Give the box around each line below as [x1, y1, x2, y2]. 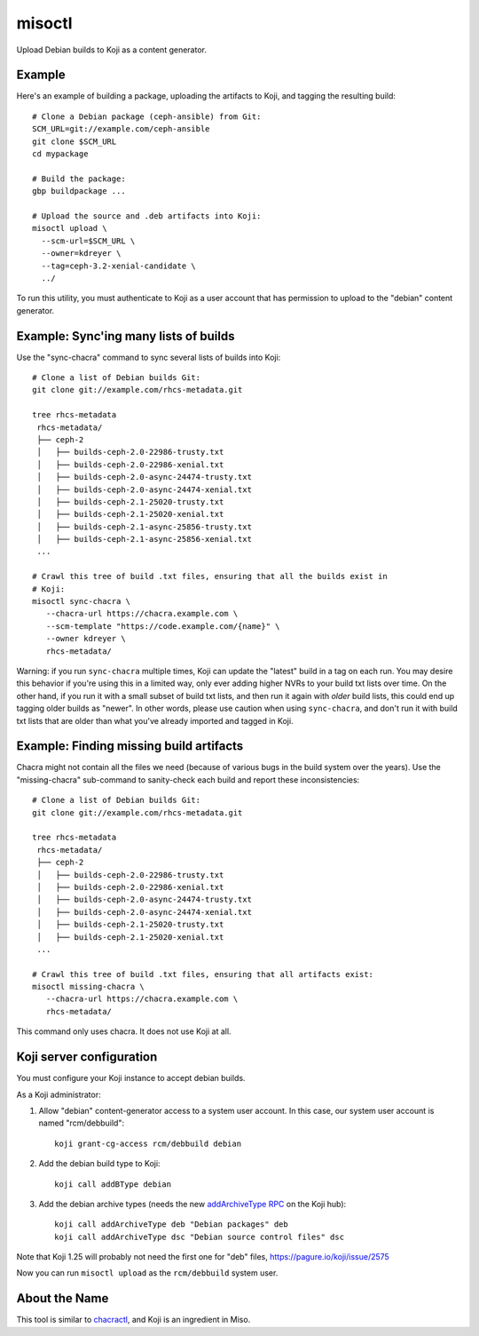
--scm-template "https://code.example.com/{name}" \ [45, 621, 280, 631]
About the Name [16, 1291, 109, 1306]
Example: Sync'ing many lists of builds [16, 329, 235, 344]
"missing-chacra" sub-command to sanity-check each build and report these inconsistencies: [16, 774, 360, 785]
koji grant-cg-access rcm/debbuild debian [54, 1138, 242, 1149]
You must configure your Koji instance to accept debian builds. [16, 1073, 246, 1084]
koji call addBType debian [54, 1179, 172, 1189]
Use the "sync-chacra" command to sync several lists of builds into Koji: [16, 352, 281, 362]
